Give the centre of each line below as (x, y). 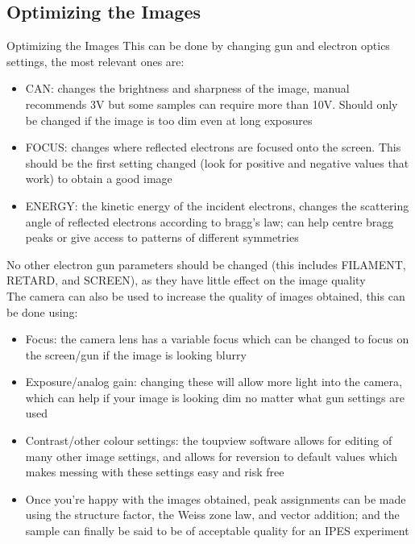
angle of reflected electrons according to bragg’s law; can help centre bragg (210, 221)
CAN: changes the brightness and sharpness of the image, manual (187, 88)
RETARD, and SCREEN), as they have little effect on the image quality (186, 280)
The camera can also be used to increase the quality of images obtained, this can (206, 295)
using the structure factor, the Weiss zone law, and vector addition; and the (212, 515)
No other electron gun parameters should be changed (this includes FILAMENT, (206, 264)
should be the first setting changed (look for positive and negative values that (217, 162)
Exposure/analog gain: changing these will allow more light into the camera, (214, 382)
